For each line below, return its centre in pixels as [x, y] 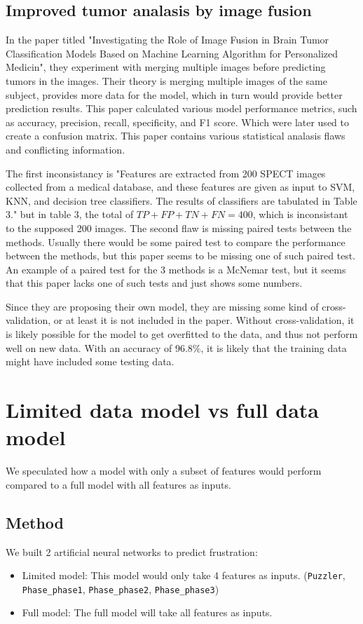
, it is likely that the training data [274, 347]
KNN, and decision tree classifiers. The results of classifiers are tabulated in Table [181, 200]
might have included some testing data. [90, 361]
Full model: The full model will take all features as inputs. [147, 612]
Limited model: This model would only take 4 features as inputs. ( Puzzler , [184, 575]
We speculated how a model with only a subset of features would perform [164, 471]
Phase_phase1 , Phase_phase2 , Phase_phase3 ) [121, 589]
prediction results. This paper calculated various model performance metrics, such [181, 108]
